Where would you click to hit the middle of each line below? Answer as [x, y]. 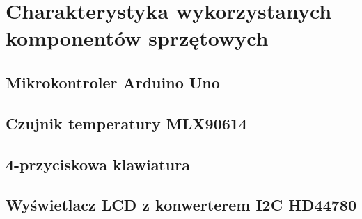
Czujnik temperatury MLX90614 [126, 123]
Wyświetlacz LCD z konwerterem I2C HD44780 [181, 205]
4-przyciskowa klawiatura [98, 164]
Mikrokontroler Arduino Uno [113, 82]
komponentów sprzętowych [137, 38]
